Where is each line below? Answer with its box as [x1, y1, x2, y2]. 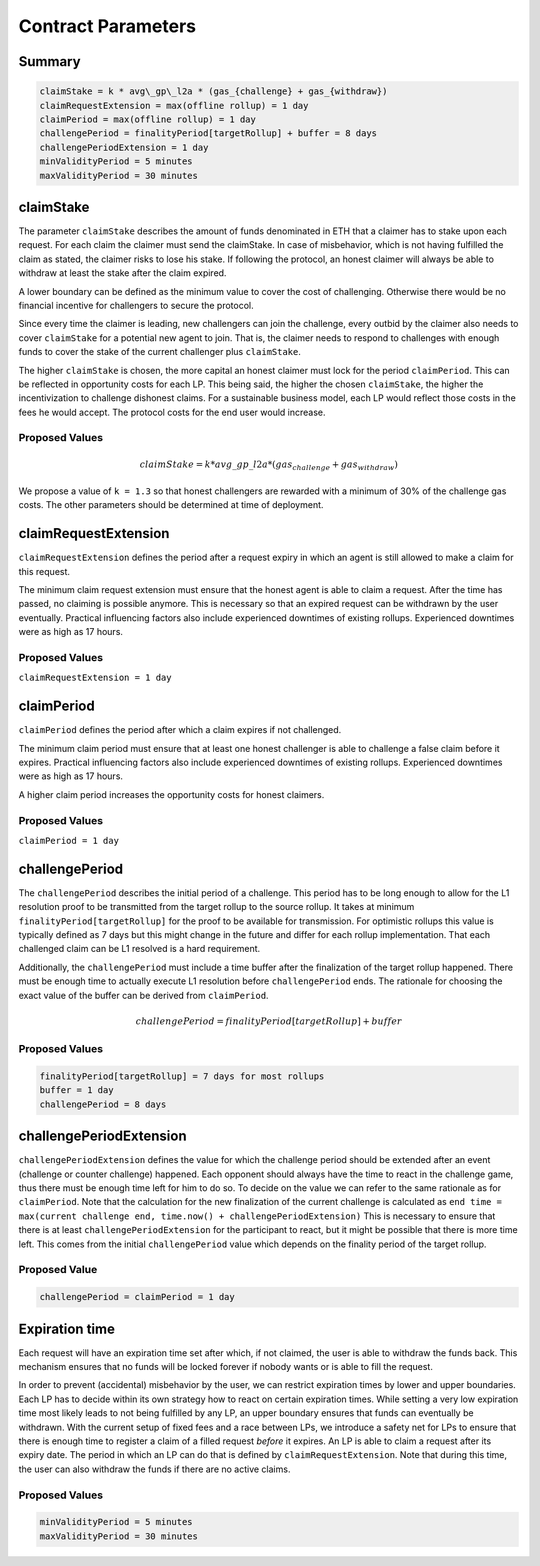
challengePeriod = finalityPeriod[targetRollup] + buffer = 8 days [39, 128, 378, 139]
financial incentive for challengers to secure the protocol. [18, 299, 254, 311]
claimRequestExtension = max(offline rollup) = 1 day [39, 100, 309, 111]
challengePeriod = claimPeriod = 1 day [39, 1291, 235, 1303]
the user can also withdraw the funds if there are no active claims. [18, 1463, 291, 1475]
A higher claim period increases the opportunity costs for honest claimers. [18, 788, 325, 800]
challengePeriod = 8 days [39, 1098, 167, 1110]
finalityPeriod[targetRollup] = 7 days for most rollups [39, 1070, 325, 1082]
